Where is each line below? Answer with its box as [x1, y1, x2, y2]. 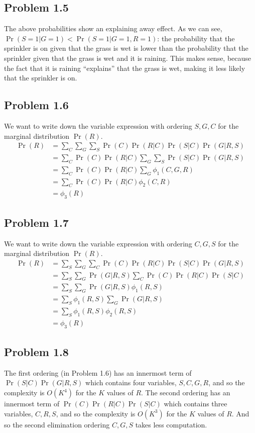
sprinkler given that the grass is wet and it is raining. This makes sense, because [4, 52, 251, 63]
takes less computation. [135, 419, 207, 429]
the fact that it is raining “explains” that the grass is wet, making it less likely [4, 62, 245, 73]
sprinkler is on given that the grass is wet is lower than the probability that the [4, 43, 248, 53]
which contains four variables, [85, 377, 177, 388]
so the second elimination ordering [4, 419, 110, 429]
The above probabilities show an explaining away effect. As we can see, [4, 23, 222, 34]
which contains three [164, 398, 227, 409]
